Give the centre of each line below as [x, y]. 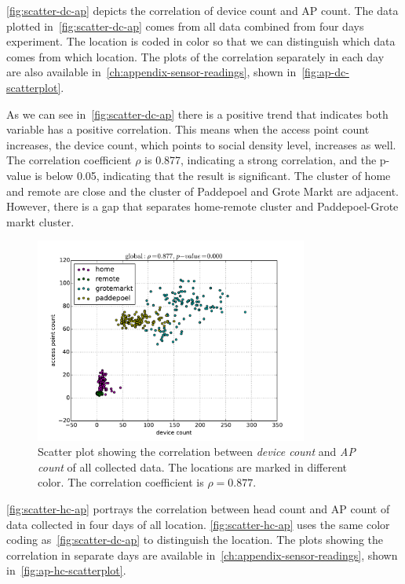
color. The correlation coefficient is [121, 482]
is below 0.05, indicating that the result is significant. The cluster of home [213, 175]
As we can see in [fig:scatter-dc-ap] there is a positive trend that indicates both [197, 114]
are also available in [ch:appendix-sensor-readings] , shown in [151, 72]
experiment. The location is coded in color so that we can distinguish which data [201, 41]
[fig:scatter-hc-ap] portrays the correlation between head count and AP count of [198, 509]
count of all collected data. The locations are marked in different [192, 466]
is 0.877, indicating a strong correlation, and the [261, 160]
